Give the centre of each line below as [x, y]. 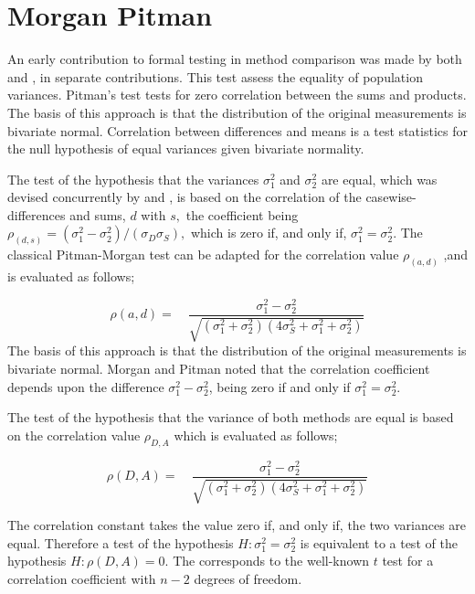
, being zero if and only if [280, 386]
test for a [408, 561]
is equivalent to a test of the [379, 542]
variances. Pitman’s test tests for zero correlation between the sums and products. [237, 95]
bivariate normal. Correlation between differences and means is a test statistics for [237, 130]
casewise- [391, 197]
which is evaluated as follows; [256, 435]
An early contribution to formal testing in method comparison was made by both [235, 59]
